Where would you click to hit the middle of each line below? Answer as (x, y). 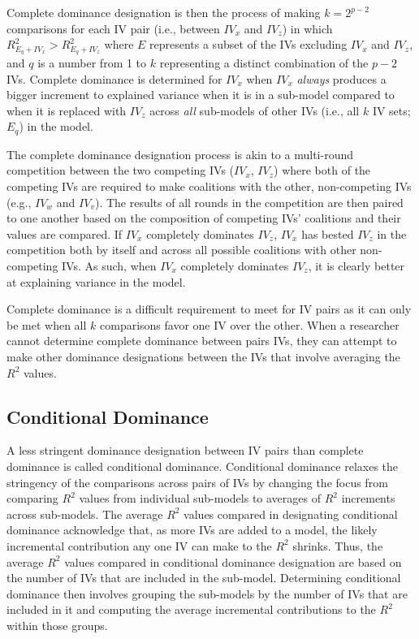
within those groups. (57, 625)
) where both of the (322, 170)
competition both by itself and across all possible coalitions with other (181, 250)
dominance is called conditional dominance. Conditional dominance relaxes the (203, 466)
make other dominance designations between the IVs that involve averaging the (203, 356)
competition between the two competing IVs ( (121, 170)
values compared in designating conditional (291, 514)
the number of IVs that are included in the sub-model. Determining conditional (204, 578)
